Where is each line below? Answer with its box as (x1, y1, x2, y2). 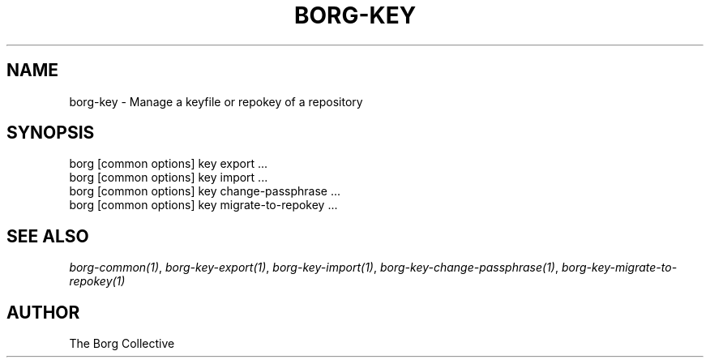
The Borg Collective (69, 336, 175, 351)
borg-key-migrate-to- (561, 260, 678, 275)
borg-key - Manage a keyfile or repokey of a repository (69, 94, 363, 109)
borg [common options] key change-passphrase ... (69, 184, 341, 199)
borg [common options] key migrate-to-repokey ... (69, 198, 338, 212)
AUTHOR (6, 302, 80, 323)
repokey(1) (69, 274, 126, 289)
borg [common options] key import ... (69, 170, 268, 185)
